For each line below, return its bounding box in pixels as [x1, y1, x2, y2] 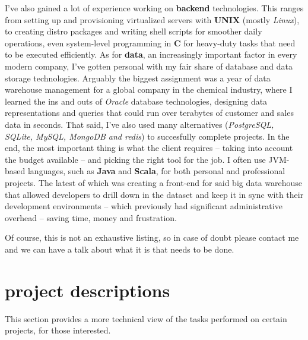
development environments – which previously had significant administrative [5, 200, 282, 212]
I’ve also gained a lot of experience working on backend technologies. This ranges [5, 2, 304, 14]
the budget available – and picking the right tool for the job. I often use [5, 153, 266, 165]
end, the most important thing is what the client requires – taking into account [5, 141, 293, 154]
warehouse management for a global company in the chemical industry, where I [5, 83, 293, 96]
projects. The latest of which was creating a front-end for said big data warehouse [5, 176, 303, 188]
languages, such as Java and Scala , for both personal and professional [27, 165, 285, 177]
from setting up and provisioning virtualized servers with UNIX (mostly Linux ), [5, 13, 300, 26]
